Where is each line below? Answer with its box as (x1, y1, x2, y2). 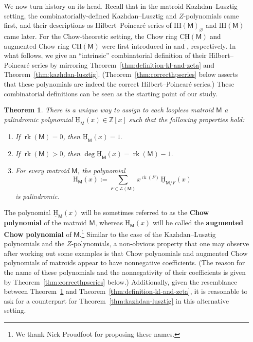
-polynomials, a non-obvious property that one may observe (71, 238, 249, 249)
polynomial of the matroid (4, 217, 87, 228)
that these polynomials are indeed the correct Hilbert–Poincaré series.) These (4, 78, 235, 89)
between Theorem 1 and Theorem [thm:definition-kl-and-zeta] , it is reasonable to (4, 286, 248, 296)
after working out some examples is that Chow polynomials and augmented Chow (4, 248, 248, 258)
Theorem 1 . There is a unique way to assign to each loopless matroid (4, 105, 214, 115)
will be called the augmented (153, 217, 244, 228)
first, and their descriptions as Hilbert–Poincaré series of (4, 20, 172, 30)
